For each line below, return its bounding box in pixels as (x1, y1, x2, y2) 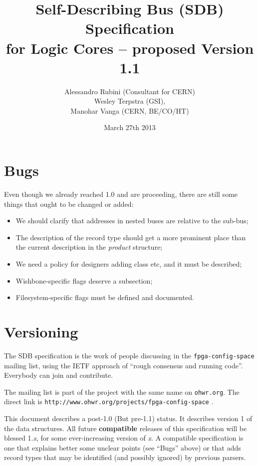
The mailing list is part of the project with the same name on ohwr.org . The (4, 386, 240, 397)
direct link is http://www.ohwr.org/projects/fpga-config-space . (4, 396, 214, 407)
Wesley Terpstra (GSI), (94, 96, 166, 106)
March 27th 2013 (104, 122, 156, 133)
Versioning (4, 321, 78, 341)
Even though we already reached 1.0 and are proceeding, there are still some (4, 189, 238, 199)
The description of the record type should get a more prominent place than (15, 232, 246, 242)
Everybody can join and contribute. (4, 370, 113, 380)
